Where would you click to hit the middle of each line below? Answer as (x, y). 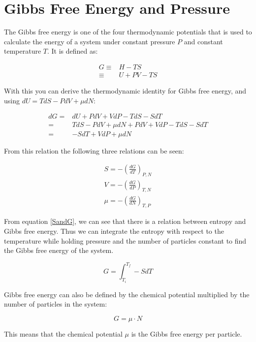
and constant (203, 41)
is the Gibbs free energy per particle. (187, 333)
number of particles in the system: (56, 304)
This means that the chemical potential (63, 333)
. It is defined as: (73, 51)
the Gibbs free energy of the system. (59, 250)
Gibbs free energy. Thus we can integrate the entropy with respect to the (114, 231)
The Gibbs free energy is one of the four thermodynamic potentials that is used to (128, 32)
